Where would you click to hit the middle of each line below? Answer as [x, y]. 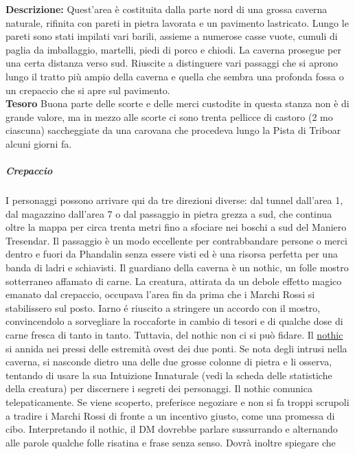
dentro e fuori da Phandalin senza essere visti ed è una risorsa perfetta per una [172, 254]
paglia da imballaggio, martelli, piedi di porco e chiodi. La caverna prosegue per [173, 49]
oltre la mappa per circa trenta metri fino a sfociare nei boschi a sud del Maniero [176, 227]
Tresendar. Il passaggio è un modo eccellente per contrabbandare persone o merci [176, 240]
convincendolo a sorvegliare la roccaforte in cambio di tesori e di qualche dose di [174, 321]
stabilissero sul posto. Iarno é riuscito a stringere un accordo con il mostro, [163, 307]
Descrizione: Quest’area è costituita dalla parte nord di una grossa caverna [167, 9]
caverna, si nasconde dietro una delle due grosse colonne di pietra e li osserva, [169, 362]
